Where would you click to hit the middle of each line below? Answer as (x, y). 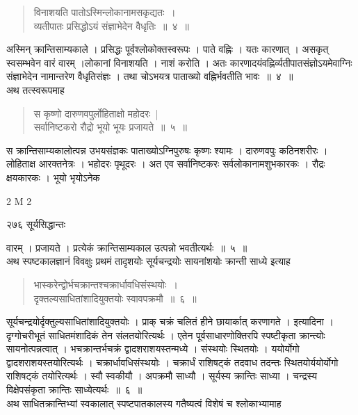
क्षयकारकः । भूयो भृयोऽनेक (53, 177)
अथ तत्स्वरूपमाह (35, 89)
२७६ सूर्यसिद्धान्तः (36, 224)
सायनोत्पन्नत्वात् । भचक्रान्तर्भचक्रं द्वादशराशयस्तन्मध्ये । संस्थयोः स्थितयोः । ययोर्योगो (153, 349)
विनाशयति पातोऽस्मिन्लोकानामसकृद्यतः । (105, 12)
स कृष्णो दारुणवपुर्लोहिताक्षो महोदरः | (96, 113)
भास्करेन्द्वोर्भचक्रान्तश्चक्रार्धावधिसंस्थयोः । (106, 284)
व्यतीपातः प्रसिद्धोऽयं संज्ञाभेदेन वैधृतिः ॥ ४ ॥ (111, 25)
